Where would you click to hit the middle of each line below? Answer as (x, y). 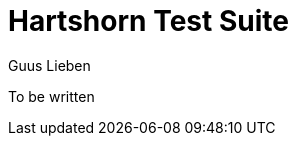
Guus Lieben (49, 65)
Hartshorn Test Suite (148, 21)
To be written (51, 96)
